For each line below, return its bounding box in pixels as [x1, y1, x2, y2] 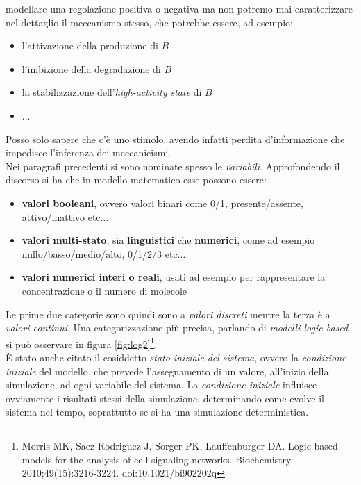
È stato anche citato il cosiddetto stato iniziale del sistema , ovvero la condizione [6, 350, 346, 364]
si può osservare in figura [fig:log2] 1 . [6, 334, 158, 351]
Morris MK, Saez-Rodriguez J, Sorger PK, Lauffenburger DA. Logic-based [22, 438, 338, 452]
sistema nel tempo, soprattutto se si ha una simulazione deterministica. [6, 404, 309, 419]
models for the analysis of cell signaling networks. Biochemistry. [22, 452, 294, 466]
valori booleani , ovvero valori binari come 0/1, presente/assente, [22, 195, 303, 210]
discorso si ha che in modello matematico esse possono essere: [6, 172, 267, 187]
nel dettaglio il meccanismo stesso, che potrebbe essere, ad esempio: [6, 15, 293, 29]
